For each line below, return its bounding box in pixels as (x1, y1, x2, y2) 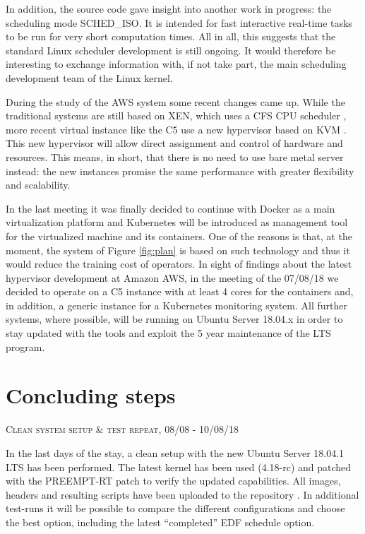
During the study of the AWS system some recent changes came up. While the (6, 94, 345, 109)
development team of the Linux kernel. (6, 70, 173, 85)
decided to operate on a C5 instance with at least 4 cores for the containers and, (6, 284, 354, 299)
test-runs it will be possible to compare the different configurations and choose (6, 501, 345, 516)
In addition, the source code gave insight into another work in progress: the (6, 1, 332, 16)
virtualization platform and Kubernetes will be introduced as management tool (6, 215, 348, 230)
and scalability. (6, 177, 71, 192)
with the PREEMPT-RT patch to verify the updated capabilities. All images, (6, 473, 341, 488)
